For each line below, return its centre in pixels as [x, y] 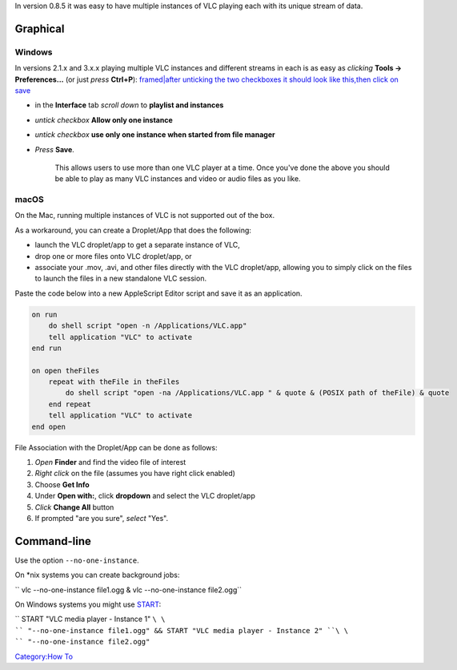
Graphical [40, 28]
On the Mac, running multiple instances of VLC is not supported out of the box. [145, 216]
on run [44, 314]
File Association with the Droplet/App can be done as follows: [116, 447]
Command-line [53, 541]
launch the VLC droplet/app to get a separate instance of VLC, [137, 245]
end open [49, 426]
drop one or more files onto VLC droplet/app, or [113, 256]
